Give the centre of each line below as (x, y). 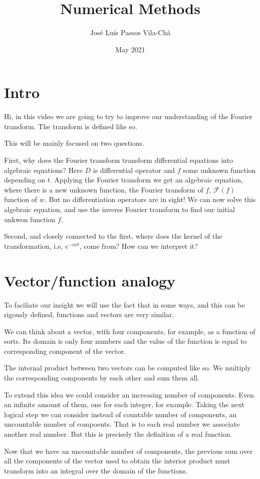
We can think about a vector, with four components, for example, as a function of (130, 331)
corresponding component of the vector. (65, 351)
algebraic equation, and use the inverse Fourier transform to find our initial (119, 209)
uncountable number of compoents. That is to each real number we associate (122, 424)
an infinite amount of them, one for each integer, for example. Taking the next (124, 404)
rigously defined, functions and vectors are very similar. (89, 314)
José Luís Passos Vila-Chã (130, 32)
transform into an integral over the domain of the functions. (96, 470)
